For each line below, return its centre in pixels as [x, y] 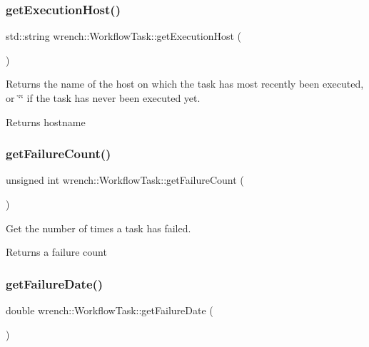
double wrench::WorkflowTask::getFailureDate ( [110, 310]
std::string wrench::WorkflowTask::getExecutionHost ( [124, 36]
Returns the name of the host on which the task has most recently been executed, [185, 84]
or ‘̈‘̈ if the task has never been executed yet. [103, 98]
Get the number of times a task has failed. [98, 228]
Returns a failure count [56, 252]
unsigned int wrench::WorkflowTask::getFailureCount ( [125, 180]
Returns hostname [46, 121]
